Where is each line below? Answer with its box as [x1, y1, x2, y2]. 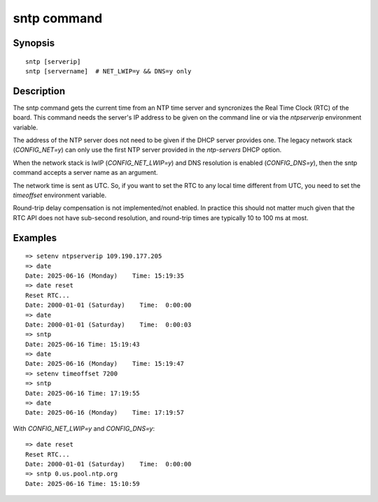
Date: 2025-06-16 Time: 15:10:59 [25, 480, 140, 487]
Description [13, 85, 66, 97]
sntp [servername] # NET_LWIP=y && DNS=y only [25, 67, 192, 75]
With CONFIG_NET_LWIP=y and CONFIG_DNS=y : [13, 424, 155, 433]
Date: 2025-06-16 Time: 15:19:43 [25, 340, 140, 348]
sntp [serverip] [25, 57, 81, 66]
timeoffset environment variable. [13, 191, 107, 199]
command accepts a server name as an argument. [13, 168, 158, 177]
